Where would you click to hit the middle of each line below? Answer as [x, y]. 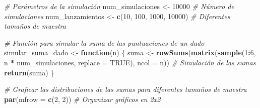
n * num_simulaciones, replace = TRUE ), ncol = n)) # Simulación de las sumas [130, 62]
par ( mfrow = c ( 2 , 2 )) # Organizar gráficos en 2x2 [82, 99]
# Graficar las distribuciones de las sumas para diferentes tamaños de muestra [125, 89]
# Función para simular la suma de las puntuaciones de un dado [104, 42]
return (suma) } [29, 72]
